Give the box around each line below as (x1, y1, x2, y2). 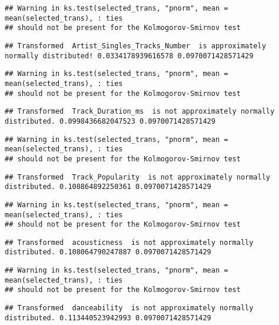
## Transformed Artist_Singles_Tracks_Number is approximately (5, 41, 266, 50)
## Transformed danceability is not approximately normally (5, 304, 254, 313)
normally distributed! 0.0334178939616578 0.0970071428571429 (5, 51, 254, 60)
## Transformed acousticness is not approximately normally (5, 238, 254, 247)
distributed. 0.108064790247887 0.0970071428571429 (5, 248, 211, 257)
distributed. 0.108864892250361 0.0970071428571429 (5, 183, 211, 191)
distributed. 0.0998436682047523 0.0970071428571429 (5, 117, 215, 125)
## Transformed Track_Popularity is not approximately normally (5, 173, 271, 181)
